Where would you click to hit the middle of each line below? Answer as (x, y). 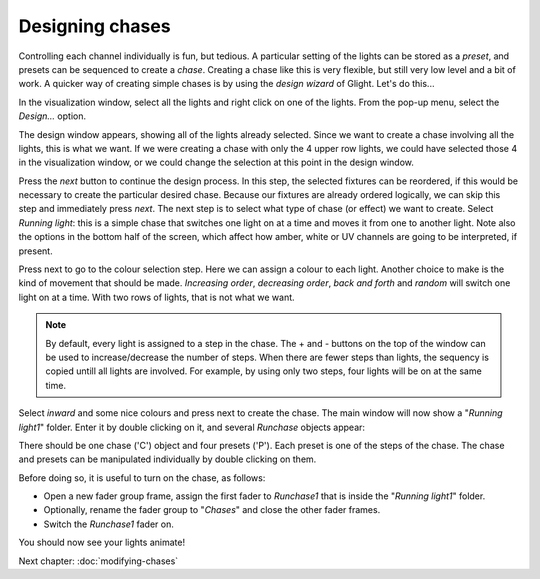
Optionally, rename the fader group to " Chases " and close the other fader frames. (212, 510)
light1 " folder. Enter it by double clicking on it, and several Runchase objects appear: (191, 427)
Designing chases (94, 26)
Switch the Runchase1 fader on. (108, 524)
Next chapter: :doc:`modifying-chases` (98, 561)
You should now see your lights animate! (101, 542)
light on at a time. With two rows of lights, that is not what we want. (156, 297)
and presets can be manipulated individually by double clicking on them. (167, 459)
